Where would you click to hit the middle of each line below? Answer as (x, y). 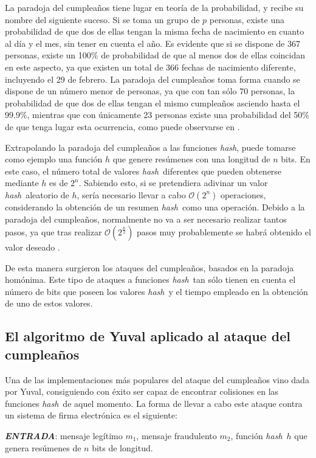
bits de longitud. (122, 447)
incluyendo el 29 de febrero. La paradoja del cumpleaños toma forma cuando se (153, 79)
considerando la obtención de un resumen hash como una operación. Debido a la (155, 206)
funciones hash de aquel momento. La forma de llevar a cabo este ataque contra (154, 403)
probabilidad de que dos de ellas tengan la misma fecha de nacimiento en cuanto (155, 31)
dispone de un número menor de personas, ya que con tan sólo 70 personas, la (150, 91)
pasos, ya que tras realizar (53, 232)
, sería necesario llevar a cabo (131, 194)
